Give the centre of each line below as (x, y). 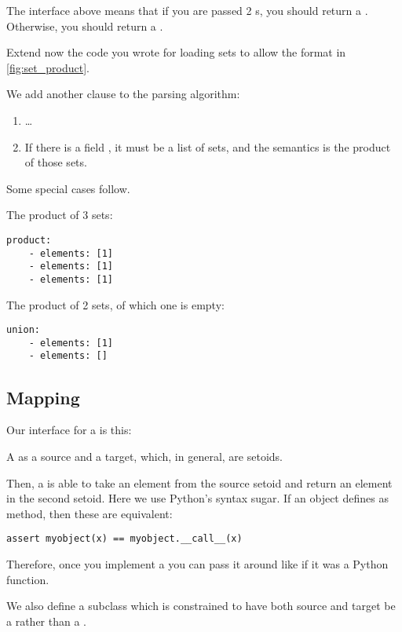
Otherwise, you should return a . (85, 26)
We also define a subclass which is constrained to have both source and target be (201, 606)
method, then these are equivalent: (90, 513)
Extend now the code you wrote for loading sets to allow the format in (176, 52)
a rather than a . (46, 621)
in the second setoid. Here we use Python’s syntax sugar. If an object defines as (197, 498)
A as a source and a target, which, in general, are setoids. (144, 456)
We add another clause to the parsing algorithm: (123, 94)
